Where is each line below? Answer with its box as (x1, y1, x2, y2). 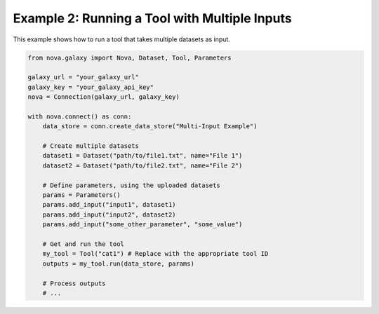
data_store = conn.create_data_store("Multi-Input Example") (42, 123, 258, 130)
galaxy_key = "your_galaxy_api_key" (27, 83, 154, 91)
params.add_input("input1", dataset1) (42, 200, 176, 209)
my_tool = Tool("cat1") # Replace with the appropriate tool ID (42, 250, 269, 258)
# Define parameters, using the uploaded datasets (42, 181, 220, 189)
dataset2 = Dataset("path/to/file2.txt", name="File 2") (42, 161, 243, 170)
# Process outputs (42, 279, 106, 287)
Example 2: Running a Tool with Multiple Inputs (13, 11, 292, 26)
